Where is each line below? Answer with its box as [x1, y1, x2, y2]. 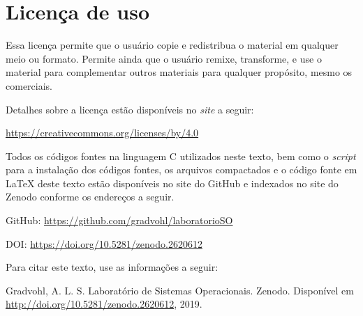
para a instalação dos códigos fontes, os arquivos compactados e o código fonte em [6, 162, 357, 177]
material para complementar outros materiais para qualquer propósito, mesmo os [6, 65, 353, 79]
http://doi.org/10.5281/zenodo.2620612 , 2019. [6, 297, 202, 311]
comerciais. [6, 78, 52, 93]
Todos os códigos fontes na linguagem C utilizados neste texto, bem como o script [6, 148, 356, 163]
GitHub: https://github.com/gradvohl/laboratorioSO [6, 213, 233, 228]
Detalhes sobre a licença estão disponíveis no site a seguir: [6, 102, 254, 116]
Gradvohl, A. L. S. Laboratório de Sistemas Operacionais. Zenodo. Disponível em [6, 283, 354, 297]
